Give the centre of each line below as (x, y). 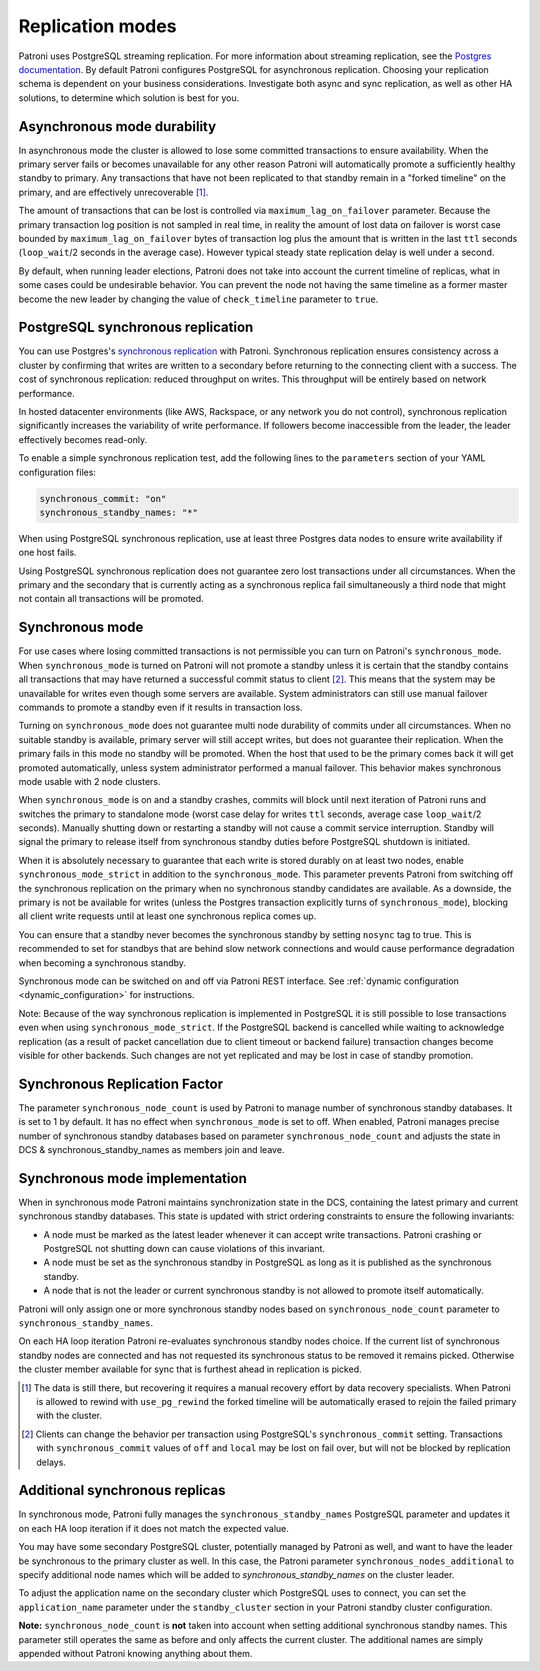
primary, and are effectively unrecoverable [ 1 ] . (113, 192)
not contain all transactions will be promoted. (111, 599)
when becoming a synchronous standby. (102, 962)
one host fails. (47, 552)
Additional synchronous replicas (122, 1490)
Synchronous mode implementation (132, 1178)
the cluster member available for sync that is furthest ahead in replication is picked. (190, 1369)
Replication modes (97, 26)
